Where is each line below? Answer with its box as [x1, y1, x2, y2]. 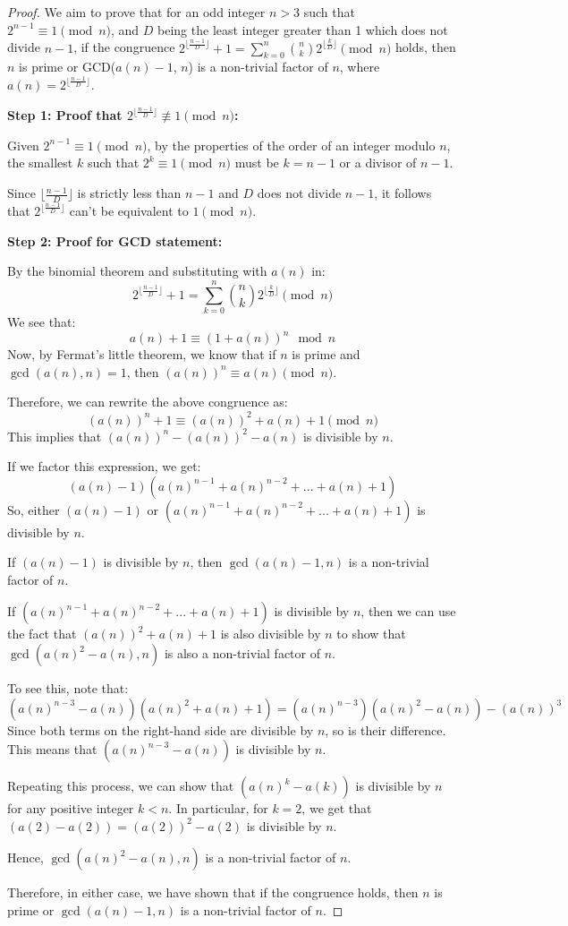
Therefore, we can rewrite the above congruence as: [7, 392, 288, 411]
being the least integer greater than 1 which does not [157, 20, 448, 39]
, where [339, 57, 380, 76]
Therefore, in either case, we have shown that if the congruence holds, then [7, 883, 419, 902]
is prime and [292, 345, 360, 364]
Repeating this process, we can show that [7, 776, 234, 795]
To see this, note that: [7, 679, 129, 698]
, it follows [374, 184, 432, 202]
